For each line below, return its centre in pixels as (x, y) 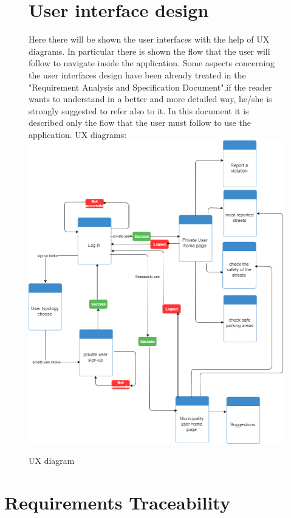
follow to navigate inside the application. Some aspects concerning (152, 63)
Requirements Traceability (117, 502)
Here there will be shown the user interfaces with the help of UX (149, 39)
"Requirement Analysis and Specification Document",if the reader (150, 87)
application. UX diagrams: (78, 134)
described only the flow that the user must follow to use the (140, 123)
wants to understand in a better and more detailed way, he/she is (150, 99)
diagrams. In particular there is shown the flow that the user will (149, 51)
